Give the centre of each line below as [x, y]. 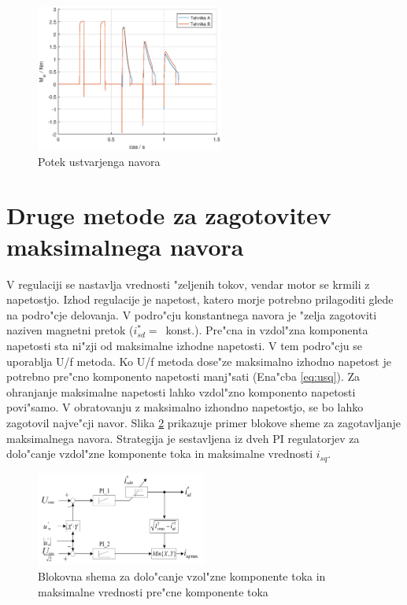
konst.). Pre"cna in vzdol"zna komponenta [267, 330]
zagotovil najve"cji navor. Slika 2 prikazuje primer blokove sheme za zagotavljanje [203, 422]
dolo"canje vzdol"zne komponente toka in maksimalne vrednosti [160, 454]
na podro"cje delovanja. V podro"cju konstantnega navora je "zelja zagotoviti [192, 314]
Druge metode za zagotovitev [169, 215]
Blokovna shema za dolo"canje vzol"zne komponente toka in [182, 576]
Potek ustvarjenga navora [99, 161]
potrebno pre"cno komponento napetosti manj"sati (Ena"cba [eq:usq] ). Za [183, 376]
